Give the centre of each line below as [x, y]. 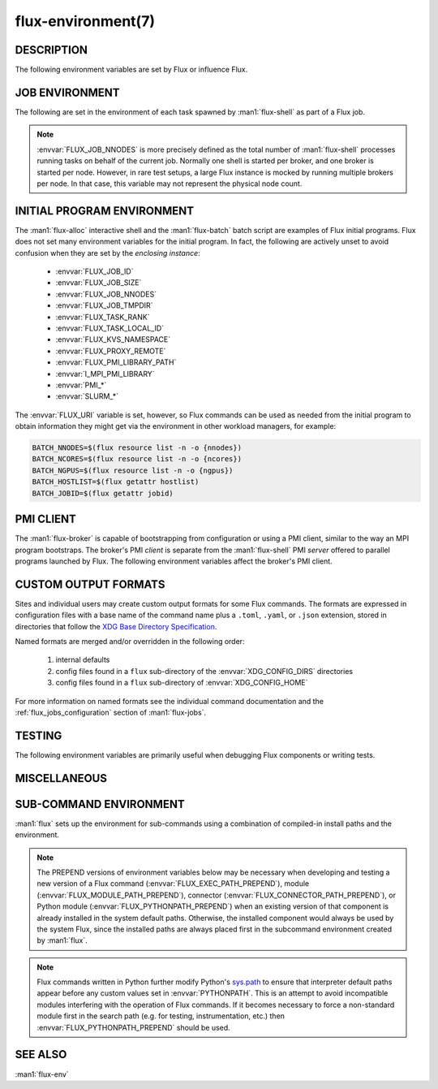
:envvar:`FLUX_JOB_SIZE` [99, 283]
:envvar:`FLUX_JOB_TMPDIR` [104, 305]
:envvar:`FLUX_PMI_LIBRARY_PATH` [116, 362]
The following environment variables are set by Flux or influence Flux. [131, 70]
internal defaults [83, 660]
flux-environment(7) [85, 21]
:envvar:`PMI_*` [81, 385]
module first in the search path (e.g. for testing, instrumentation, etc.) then [161, 1016]
